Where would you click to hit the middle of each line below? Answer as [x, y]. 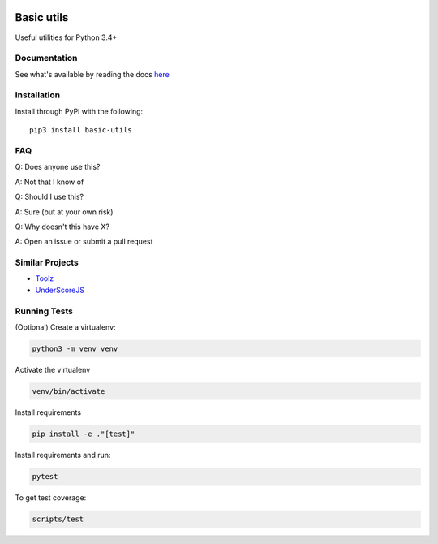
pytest [45, 476]
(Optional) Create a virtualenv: [66, 327]
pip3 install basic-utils [81, 130]
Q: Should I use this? [49, 197]
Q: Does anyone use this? [58, 167]
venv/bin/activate [69, 391]
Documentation [46, 58]
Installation [38, 95]
